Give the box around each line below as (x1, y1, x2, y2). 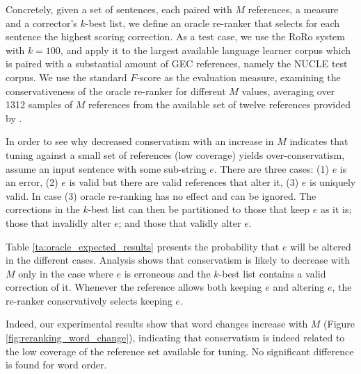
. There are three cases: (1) (214, 161, 329, 176)
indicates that (289, 134, 348, 148)
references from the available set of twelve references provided (88, 97, 351, 112)
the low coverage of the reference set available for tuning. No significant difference (6, 343, 354, 358)
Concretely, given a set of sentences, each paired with (6, 2, 232, 16)
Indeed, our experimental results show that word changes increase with (6, 316, 308, 331)
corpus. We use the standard (6, 69, 127, 84)
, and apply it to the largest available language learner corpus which (60, 42, 351, 57)
